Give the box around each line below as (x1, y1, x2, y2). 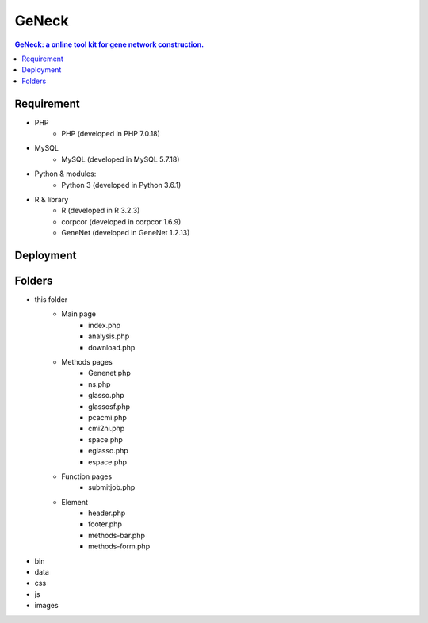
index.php (88, 320, 121, 330)
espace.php (88, 457, 127, 467)
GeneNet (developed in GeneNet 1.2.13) (61, 228, 190, 238)
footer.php (88, 519, 123, 529)
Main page (61, 309, 97, 319)
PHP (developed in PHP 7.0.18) (61, 129, 160, 139)
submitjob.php (88, 483, 136, 492)
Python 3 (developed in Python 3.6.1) (61, 180, 182, 189)
